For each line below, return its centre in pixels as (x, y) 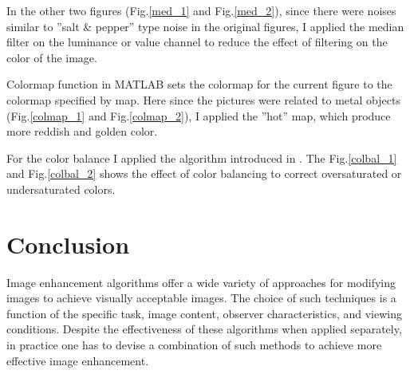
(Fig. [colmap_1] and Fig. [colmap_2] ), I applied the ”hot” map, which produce (199, 115)
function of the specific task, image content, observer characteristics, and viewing (204, 313)
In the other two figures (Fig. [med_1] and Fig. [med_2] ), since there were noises (201, 10)
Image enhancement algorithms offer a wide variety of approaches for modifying (201, 282)
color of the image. (52, 57)
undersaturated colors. (61, 189)
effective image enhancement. (78, 360)
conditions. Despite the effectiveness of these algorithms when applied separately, (204, 329)
